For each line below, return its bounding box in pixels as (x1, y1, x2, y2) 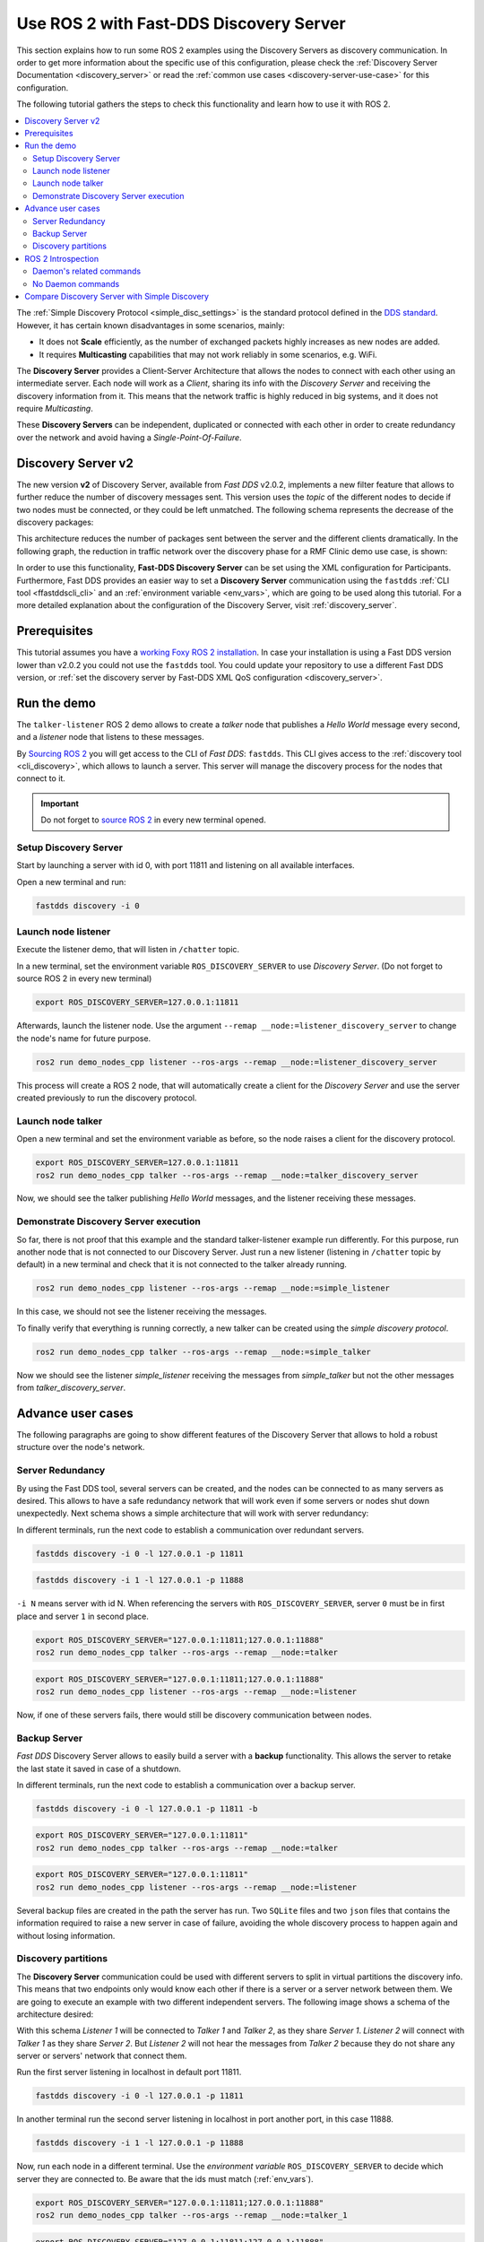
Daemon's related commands (32, 265, 142, 277)
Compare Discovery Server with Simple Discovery (24, 291, 210, 301)
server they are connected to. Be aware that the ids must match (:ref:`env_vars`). (16, 2173, 314, 2184)
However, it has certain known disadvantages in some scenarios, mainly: (16, 319, 286, 331)
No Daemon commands (32, 278, 120, 289)
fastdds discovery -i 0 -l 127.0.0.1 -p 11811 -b (35, 1803, 258, 1813)
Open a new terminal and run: (16, 876, 126, 887)
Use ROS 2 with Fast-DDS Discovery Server (16, 13, 346, 33)
